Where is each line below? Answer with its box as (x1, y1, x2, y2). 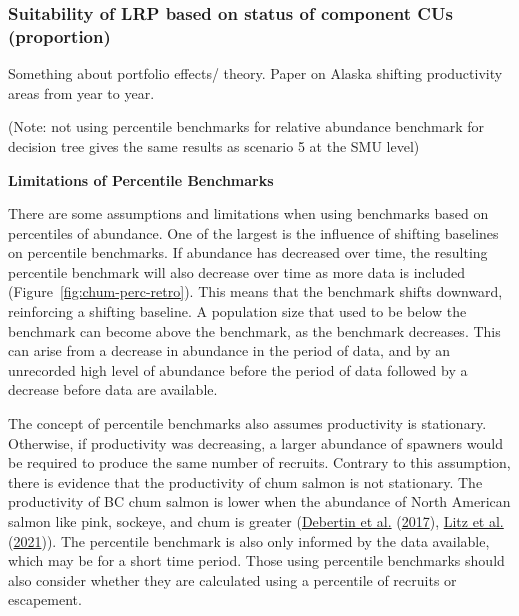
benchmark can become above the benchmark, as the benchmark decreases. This (8, 320, 501, 341)
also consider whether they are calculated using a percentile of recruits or (8, 569, 457, 590)
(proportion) (8, 23, 111, 48)
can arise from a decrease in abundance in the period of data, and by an (8, 340, 451, 361)
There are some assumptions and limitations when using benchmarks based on (8, 203, 489, 224)
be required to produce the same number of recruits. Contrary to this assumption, (8, 452, 511, 473)
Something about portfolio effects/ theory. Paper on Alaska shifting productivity (8, 63, 503, 84)
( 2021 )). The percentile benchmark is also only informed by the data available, (8, 530, 490, 551)
